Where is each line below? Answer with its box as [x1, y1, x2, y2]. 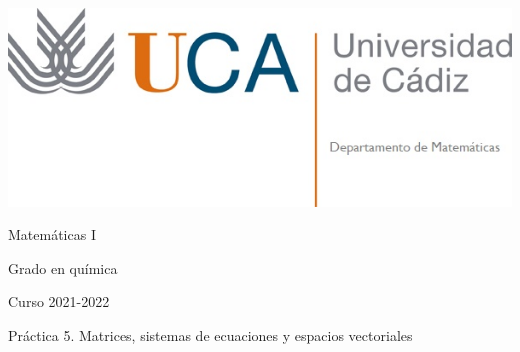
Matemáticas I [8, 224, 96, 245]
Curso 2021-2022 [8, 291, 110, 312]
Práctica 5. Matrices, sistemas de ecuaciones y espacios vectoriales [8, 325, 413, 346]
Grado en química [8, 257, 118, 278]
